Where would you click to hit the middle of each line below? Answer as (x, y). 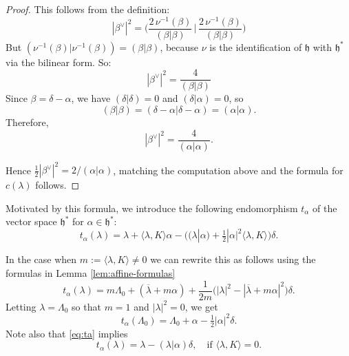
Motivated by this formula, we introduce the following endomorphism (152, 208)
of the (325, 208)
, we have (91, 98)
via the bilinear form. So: (59, 62)
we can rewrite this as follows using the (233, 259)
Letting (21, 306)
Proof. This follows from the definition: (88, 9)
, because (179, 46)
